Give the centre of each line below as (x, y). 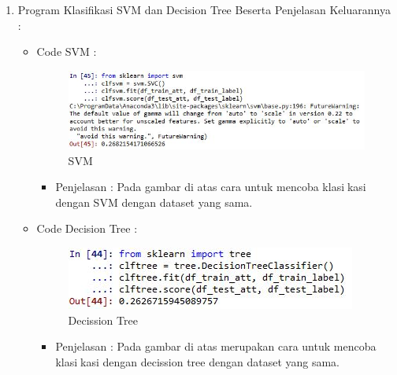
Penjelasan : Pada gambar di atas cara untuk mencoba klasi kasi (211, 187)
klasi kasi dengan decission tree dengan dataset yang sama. (198, 361)
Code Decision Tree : (87, 228)
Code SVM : (67, 51)
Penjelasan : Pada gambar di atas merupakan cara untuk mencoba (216, 346)
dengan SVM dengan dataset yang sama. (154, 202)
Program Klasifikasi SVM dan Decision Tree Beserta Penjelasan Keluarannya (204, 9)
